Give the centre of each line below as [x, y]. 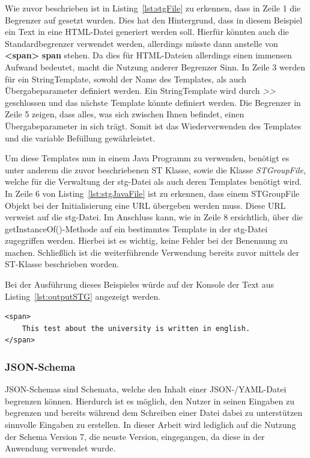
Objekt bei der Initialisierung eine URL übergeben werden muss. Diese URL [145, 205]
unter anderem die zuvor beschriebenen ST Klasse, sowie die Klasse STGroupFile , [155, 169]
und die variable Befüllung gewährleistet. [80, 138]
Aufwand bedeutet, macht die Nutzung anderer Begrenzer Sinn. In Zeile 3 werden [155, 67]
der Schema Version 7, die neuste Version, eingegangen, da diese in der [135, 436]
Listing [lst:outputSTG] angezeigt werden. [83, 296]
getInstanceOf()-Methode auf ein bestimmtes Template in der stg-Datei [136, 228]
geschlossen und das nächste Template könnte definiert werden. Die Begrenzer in [153, 102]
